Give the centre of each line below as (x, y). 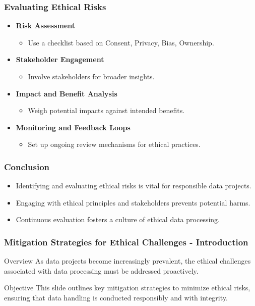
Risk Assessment (46, 25)
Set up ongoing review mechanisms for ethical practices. (114, 144)
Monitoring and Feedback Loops (73, 127)
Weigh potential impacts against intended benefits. (106, 110)
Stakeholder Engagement (60, 59)
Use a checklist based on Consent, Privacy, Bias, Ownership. (121, 42)
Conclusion (27, 166)
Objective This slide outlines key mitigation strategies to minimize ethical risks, (127, 288)
